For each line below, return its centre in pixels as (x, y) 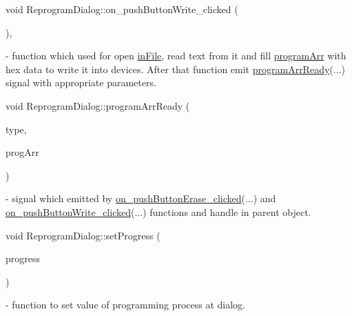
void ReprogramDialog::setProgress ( (83, 235)
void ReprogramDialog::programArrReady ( (98, 105)
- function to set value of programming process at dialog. (126, 305)
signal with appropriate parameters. (81, 82)
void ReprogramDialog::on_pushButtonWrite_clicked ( (122, 9)
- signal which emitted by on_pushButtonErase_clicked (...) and (141, 198)
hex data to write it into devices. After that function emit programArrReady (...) (175, 69)
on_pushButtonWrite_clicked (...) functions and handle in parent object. (158, 211)
